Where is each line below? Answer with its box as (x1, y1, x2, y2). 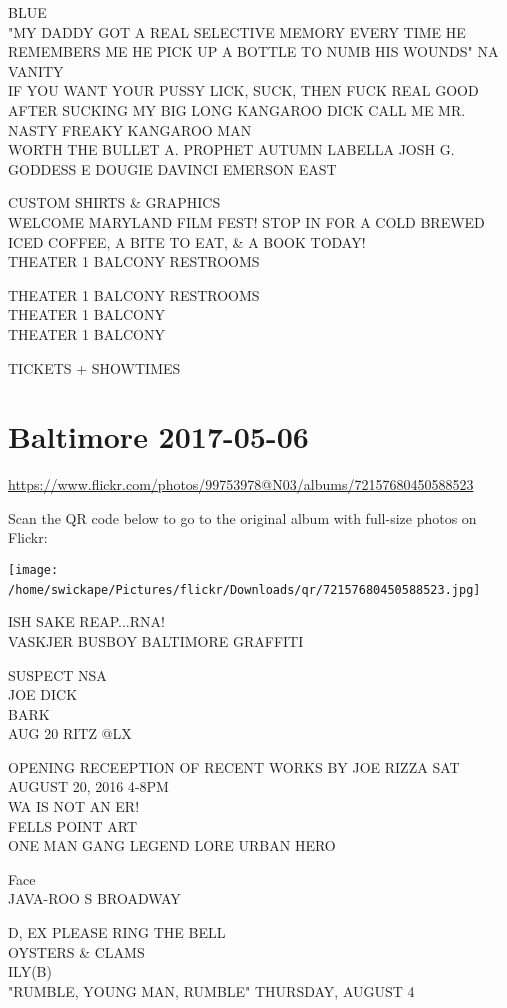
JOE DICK (8, 684, 78, 705)
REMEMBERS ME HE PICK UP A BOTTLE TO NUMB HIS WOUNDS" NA (8, 41, 499, 62)
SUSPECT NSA (8, 664, 107, 685)
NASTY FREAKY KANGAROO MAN (8, 119, 252, 140)
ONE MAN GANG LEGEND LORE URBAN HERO (8, 835, 336, 856)
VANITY (8, 60, 64, 81)
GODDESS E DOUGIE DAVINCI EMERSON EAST (8, 158, 337, 179)
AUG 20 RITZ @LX (8, 723, 132, 744)
